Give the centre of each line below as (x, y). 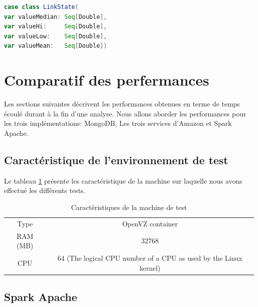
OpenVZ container (150, 223)
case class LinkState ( (41, 7)
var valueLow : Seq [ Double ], (56, 36)
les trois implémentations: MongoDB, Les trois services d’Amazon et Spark (118, 123)
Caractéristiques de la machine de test (129, 207)
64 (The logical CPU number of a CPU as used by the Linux (150, 257)
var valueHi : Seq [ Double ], (56, 27)
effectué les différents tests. (45, 190)
